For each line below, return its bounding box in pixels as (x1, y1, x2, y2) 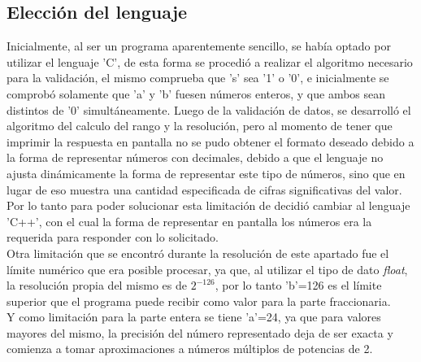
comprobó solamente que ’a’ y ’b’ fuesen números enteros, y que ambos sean (7, 85, 386, 102)
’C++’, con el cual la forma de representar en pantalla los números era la (7, 212, 372, 229)
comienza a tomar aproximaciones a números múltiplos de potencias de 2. (7, 340, 373, 357)
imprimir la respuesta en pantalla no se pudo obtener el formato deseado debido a (7, 133, 414, 150)
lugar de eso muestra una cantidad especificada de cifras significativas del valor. (7, 181, 402, 198)
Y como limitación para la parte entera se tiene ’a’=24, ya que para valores (7, 308, 381, 325)
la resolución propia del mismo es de (7, 277, 187, 294)
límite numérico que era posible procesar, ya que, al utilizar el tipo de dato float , (7, 260, 408, 277)
